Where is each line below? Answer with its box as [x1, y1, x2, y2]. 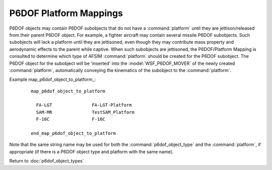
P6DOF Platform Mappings [9, 8, 123, 19]
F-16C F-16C [36, 116, 106, 122]
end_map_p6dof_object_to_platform [31, 131, 116, 136]
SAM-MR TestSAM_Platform [36, 109, 134, 115]
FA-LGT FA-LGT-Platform [36, 102, 132, 108]
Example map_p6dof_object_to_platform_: [9, 76, 96, 82]
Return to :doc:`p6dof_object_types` [9, 158, 84, 164]
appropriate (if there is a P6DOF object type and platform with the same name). [9, 148, 174, 154]
